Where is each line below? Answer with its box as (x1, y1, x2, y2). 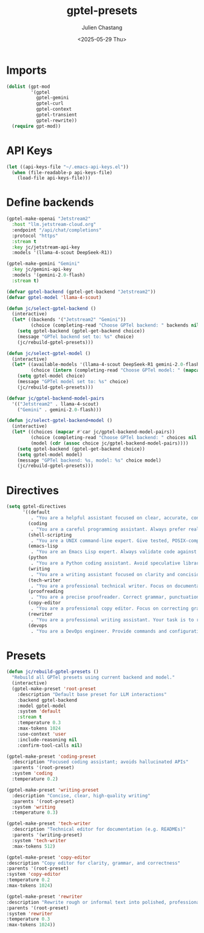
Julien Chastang (81, 24, 123, 31)
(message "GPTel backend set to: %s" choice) (17, 333, 135, 340)
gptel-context (36, 106, 72, 113)
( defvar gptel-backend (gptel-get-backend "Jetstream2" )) (6, 289, 156, 295)
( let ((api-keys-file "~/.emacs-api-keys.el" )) (6, 164, 129, 170)
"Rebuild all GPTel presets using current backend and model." (12, 674, 175, 681)
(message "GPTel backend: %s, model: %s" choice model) (17, 457, 162, 463)
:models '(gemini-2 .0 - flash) (12, 272, 86, 278)
